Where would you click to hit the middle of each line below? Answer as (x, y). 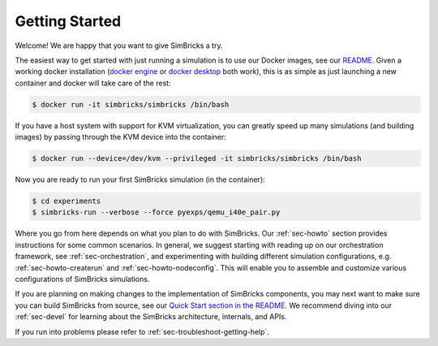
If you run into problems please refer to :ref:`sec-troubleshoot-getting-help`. (142, 331)
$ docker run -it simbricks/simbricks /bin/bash (131, 104)
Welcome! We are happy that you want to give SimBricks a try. (119, 45)
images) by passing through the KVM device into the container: (120, 137)
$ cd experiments (67, 201)
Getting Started (68, 21)
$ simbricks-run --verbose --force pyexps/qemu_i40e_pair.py (156, 212)
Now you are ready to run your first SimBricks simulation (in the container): (140, 179)
